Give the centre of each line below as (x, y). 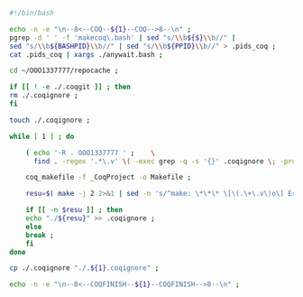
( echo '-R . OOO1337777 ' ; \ (90, 153)
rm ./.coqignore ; (44, 96)
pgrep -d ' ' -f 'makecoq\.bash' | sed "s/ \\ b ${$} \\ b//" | (123, 37)
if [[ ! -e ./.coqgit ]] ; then (70, 87)
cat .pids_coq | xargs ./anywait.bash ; (87, 54)
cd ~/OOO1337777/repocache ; (64, 71)
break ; (40, 235)
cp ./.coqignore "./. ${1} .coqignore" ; (84, 268)
